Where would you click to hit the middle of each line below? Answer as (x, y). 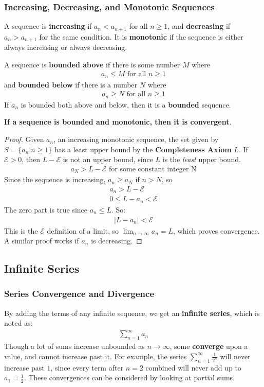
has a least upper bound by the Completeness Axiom (143, 149)
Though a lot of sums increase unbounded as (74, 346)
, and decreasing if (199, 26)
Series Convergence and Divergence (79, 294)
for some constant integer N (153, 169)
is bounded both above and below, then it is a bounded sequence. (126, 104)
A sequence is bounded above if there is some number (92, 64)
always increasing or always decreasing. (66, 47)
